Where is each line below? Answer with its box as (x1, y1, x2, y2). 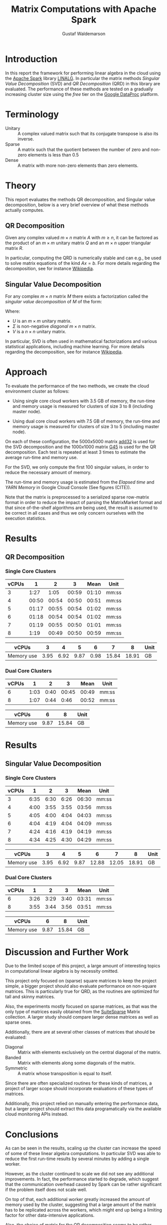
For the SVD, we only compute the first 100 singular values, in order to (5, 464, 149, 470)
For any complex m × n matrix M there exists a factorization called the (5, 293, 149, 299)
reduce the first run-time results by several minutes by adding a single (5, 1156, 150, 1162)
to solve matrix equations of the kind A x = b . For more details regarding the (5, 260, 160, 266)
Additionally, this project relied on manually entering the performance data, (5, 1101, 159, 1107)
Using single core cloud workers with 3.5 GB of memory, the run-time (12, 398, 156, 404)
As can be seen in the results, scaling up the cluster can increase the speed (5, 1145, 161, 1151)
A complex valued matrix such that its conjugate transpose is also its (17, 130, 159, 136)
